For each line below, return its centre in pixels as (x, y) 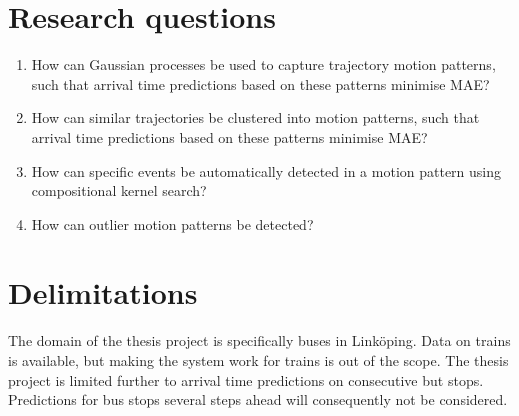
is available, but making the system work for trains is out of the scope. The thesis (258, 360)
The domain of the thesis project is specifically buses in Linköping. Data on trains (259, 340)
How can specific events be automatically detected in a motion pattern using (266, 170)
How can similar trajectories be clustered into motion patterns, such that (255, 117)
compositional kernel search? (119, 190)
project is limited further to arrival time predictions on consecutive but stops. (246, 379)
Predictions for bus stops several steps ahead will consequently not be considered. (258, 399)
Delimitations (103, 292)
